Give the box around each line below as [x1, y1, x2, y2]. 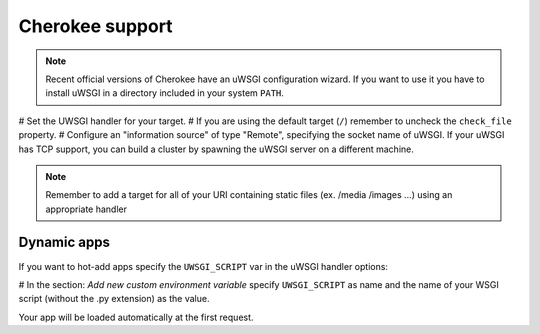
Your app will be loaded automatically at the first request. [18, 311, 254, 323]
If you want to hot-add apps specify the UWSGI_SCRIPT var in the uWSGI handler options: [18, 260, 389, 272]
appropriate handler [45, 203, 128, 215]
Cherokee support [18, 15, 174, 37]
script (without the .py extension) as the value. [18, 293, 210, 305]
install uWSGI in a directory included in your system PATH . [45, 87, 285, 99]
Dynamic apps [18, 234, 110, 251]
